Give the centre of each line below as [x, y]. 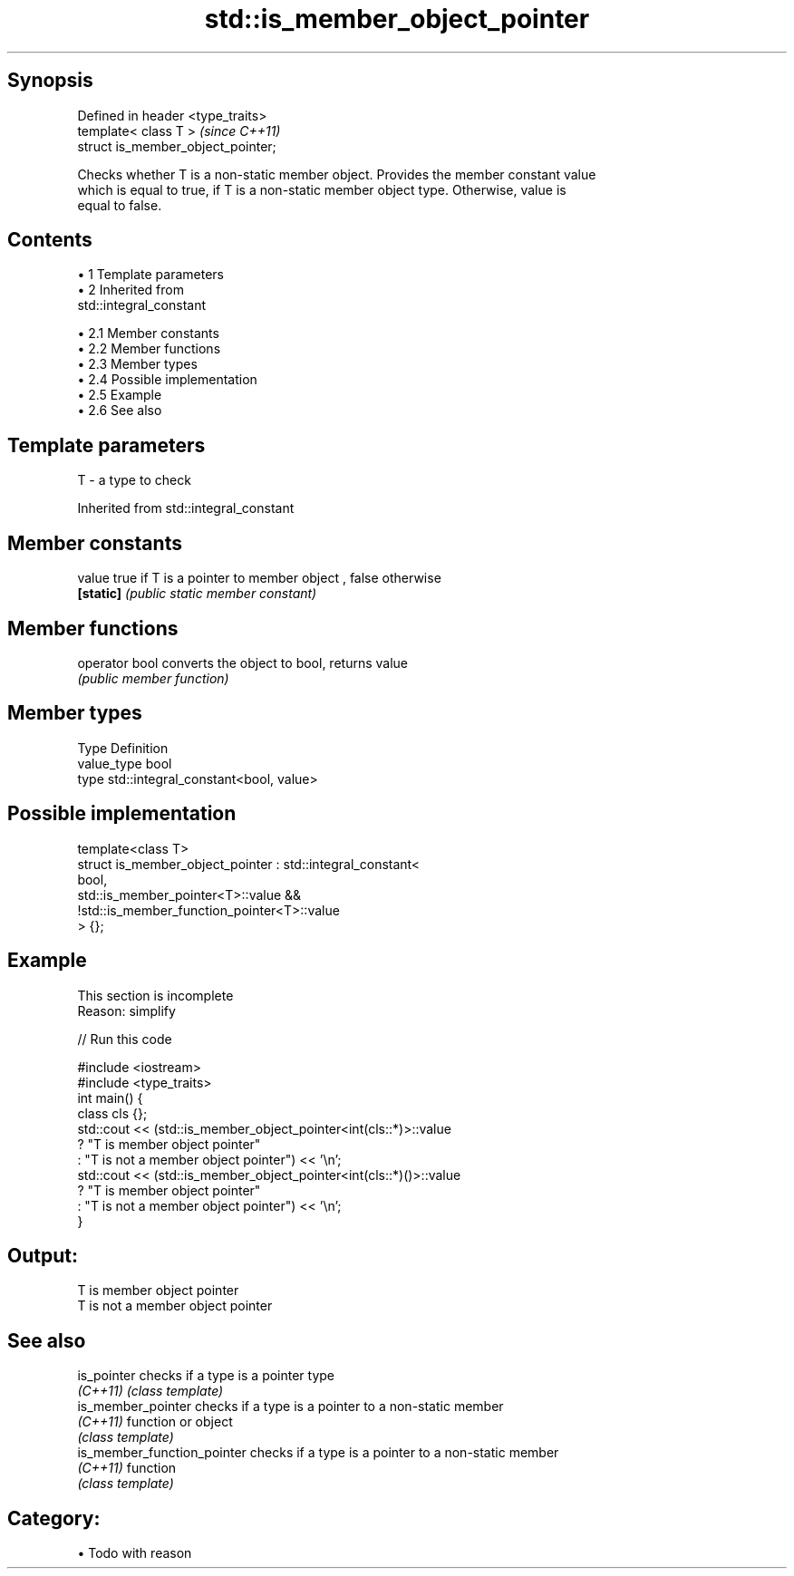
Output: [43, 1255]
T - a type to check [134, 480]
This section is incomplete [155, 995]
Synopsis [50, 81]
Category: [54, 1518]
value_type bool [125, 763]
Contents [50, 240]
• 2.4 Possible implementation [167, 380]
